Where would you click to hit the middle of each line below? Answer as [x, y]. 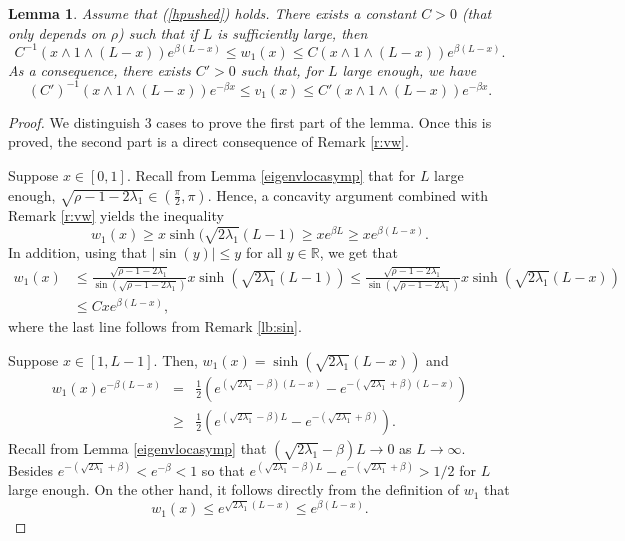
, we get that [358, 252]
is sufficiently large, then [292, 32]
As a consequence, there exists [99, 69]
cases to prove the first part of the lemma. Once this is [324, 121]
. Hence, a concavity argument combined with [348, 194]
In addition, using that [77, 252]
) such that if [157, 32]
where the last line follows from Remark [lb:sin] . [155, 326]
